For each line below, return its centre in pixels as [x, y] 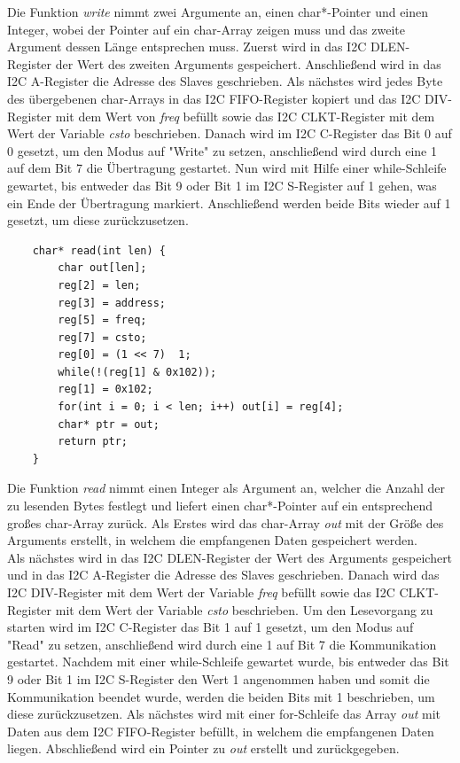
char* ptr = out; [109, 424]
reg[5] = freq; [102, 320]
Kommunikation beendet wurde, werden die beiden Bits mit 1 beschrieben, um [221, 696]
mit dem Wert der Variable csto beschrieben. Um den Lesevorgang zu [244, 609]
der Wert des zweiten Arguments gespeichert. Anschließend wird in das [248, 63]
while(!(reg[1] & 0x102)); [137, 372]
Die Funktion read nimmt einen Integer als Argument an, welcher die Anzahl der [226, 488]
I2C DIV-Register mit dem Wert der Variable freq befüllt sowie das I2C [201, 592]
